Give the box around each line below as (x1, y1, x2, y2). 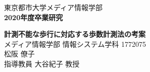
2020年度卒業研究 (4, 12, 63, 22)
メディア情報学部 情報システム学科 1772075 (4, 38, 146, 49)
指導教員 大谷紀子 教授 (4, 58, 80, 68)
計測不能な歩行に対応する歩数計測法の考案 (4, 29, 145, 39)
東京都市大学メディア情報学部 (4, 2, 103, 12)
